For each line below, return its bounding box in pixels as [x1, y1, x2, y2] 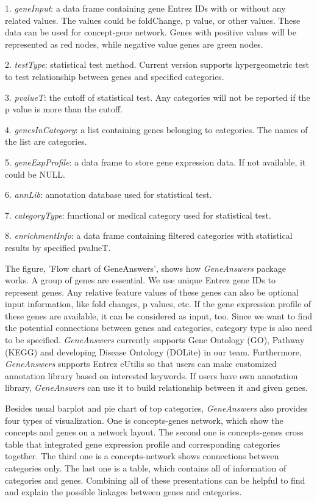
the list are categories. [5, 135, 87, 148]
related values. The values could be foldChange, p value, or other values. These [5, 13, 301, 26]
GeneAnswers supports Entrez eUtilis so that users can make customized [5, 357, 277, 370]
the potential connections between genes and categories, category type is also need [5, 321, 313, 334]
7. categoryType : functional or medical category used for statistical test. [5, 208, 271, 221]
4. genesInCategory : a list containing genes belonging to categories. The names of [5, 123, 308, 136]
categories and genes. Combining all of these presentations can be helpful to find [5, 473, 305, 486]
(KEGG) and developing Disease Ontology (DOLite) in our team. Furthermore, [5, 345, 302, 358]
